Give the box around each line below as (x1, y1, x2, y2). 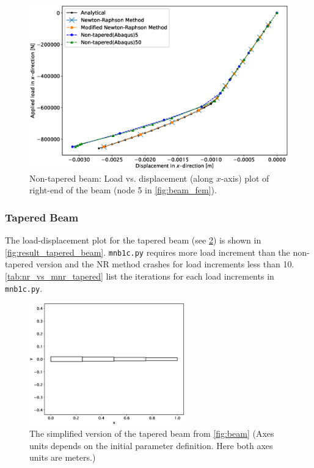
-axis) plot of (221, 171, 269, 184)
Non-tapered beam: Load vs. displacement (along (29, 171, 213, 184)
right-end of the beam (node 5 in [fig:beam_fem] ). (29, 184, 217, 196)
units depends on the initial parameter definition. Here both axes (29, 439, 273, 451)
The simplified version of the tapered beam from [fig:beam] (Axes (29, 427, 274, 439)
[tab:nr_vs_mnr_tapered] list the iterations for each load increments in (5, 269, 274, 282)
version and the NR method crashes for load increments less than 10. (35, 258, 294, 270)
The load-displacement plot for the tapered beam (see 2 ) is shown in (5, 234, 261, 247)
